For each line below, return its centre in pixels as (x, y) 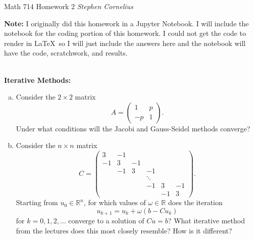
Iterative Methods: (37, 80)
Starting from (37, 202)
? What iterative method (206, 221)
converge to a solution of (106, 221)
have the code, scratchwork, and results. (66, 53)
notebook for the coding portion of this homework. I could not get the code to (125, 33)
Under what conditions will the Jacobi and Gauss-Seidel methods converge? (133, 128)
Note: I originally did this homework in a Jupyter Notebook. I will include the (126, 23)
